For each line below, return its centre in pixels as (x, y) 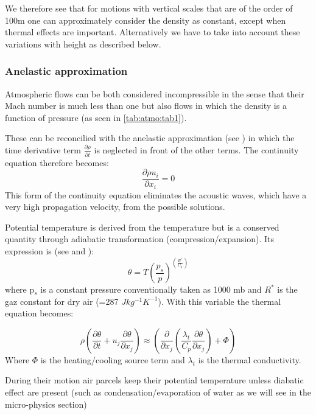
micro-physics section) (46, 404)
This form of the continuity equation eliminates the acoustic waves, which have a (156, 194)
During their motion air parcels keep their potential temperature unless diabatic (154, 380)
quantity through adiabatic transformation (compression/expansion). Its (139, 239)
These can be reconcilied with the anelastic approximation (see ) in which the (150, 138)
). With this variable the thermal (219, 301)
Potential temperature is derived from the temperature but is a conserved (142, 227)
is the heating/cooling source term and (113, 359)
